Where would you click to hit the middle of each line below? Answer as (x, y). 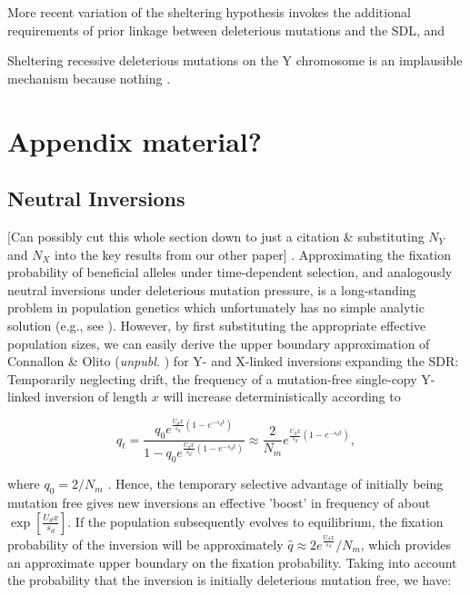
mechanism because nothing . (89, 78)
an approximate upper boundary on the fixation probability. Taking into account (232, 562)
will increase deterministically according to (282, 397)
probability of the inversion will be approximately (145, 544)
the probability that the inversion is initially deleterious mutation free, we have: (230, 580)
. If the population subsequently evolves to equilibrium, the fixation (255, 521)
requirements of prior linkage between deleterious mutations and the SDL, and (226, 30)
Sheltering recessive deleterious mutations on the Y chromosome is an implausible (235, 60)
